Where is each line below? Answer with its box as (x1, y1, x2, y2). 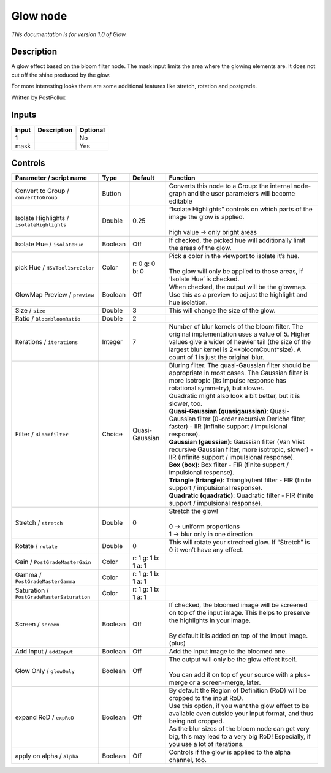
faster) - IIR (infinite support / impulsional (169, 422, 288, 431)
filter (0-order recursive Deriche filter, (197, 414, 306, 423)
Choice (102, 430, 123, 438)
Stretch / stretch (15, 519, 63, 527)
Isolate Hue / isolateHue (15, 240, 84, 248)
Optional (79, 126, 105, 134)
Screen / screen (15, 620, 59, 628)
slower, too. (169, 399, 202, 408)
